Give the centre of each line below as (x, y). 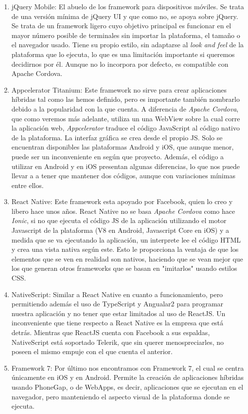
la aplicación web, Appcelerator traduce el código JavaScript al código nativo (125, 128)
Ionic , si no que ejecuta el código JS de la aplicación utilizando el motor (119, 220)
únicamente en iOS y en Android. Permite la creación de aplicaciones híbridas (128, 377)
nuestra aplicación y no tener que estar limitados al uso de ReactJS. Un (118, 313)
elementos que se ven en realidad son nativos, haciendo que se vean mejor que (127, 258)
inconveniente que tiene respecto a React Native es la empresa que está (117, 323)
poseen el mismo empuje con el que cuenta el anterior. (92, 351)
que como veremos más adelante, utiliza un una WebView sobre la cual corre (126, 118)
